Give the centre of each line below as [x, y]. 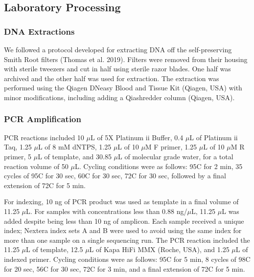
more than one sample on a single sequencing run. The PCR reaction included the [127, 240]
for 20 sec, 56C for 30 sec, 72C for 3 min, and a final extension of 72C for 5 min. [125, 268]
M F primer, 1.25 [171, 147]
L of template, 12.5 [55, 249]
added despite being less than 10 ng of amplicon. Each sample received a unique [124, 221]
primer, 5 [18, 156]
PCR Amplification [43, 119]
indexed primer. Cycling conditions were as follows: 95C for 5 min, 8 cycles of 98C [127, 259]
